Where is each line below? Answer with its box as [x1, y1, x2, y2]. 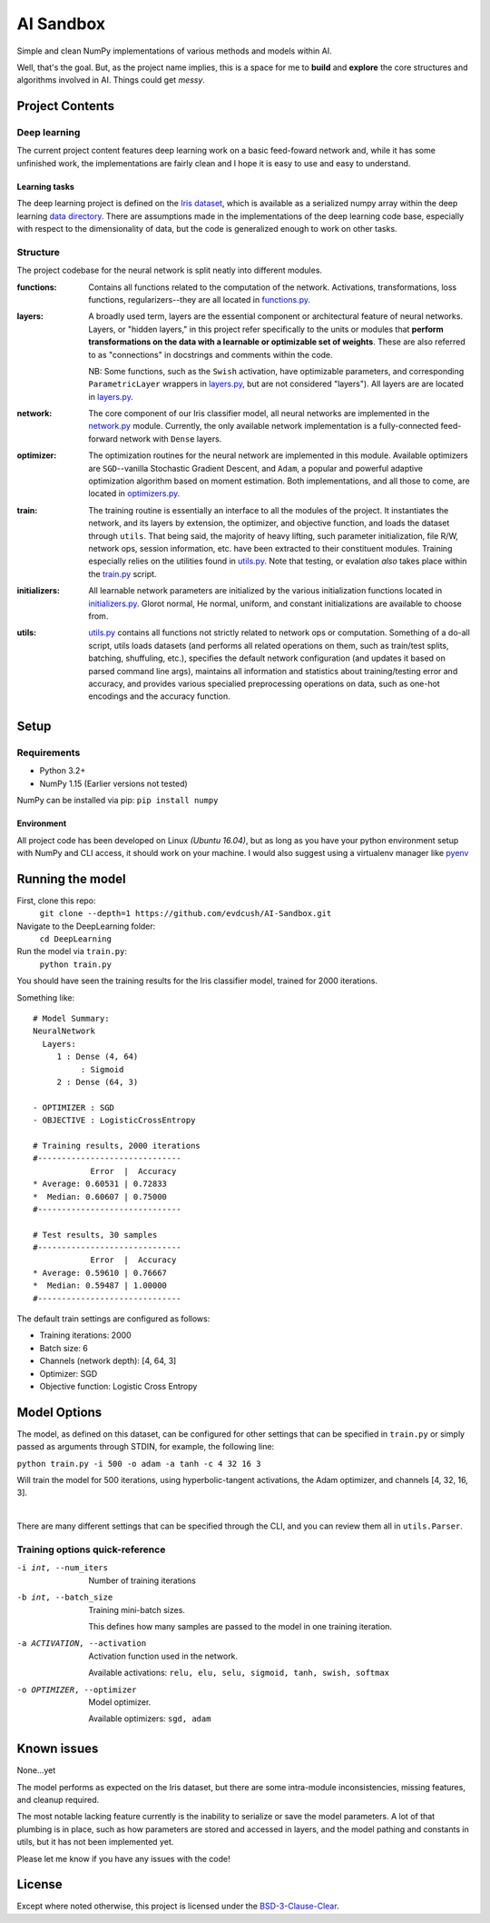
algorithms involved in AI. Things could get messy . [16, 75, 206, 85]
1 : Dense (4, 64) [56, 1051, 139, 1062]
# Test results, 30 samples [33, 1230, 158, 1240]
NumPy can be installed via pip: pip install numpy [16, 795, 219, 806]
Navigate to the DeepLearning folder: [16, 921, 156, 932]
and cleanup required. [16, 1794, 100, 1805]
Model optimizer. [88, 1696, 152, 1708]
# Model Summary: [33, 1013, 110, 1024]
